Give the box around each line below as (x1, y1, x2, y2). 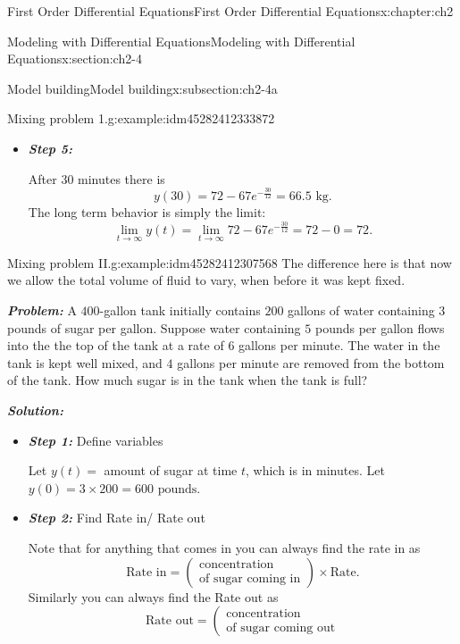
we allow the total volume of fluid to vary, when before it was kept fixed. (7, 271, 406, 289)
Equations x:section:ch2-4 (7, 49, 142, 68)
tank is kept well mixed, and (7, 353, 163, 372)
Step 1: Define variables (28, 431, 163, 449)
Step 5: (28, 138, 73, 157)
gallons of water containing (288, 301, 435, 320)
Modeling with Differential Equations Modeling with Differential (7, 31, 355, 50)
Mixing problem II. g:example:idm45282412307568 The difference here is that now (7, 253, 452, 272)
